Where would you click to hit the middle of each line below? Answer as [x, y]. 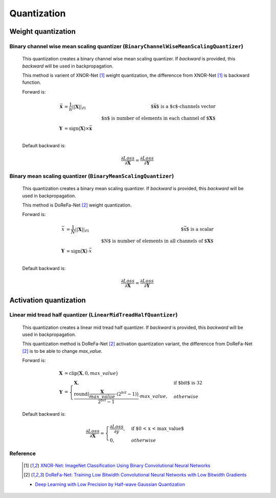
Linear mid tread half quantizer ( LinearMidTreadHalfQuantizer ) [94, 315]
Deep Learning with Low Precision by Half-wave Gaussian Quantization [110, 484]
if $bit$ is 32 [188, 383]
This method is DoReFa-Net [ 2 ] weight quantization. [77, 205]
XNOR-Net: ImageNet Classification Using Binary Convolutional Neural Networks [125, 465]
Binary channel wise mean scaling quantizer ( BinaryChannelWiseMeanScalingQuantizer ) [126, 46]
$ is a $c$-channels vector [186, 107]
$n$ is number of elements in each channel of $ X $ [158, 118]
